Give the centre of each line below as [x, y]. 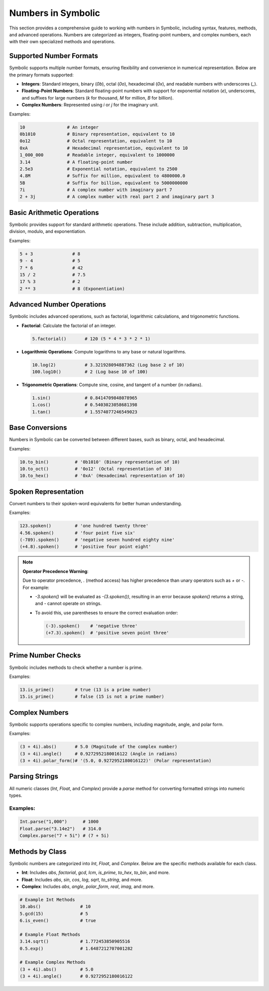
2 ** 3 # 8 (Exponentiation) [72, 288]
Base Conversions [38, 428]
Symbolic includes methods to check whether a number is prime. [76, 667]
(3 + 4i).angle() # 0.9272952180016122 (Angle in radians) [99, 754]
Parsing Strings [34, 776]
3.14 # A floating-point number [76, 162]
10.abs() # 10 [55, 907]
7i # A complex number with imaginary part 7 [96, 190]
